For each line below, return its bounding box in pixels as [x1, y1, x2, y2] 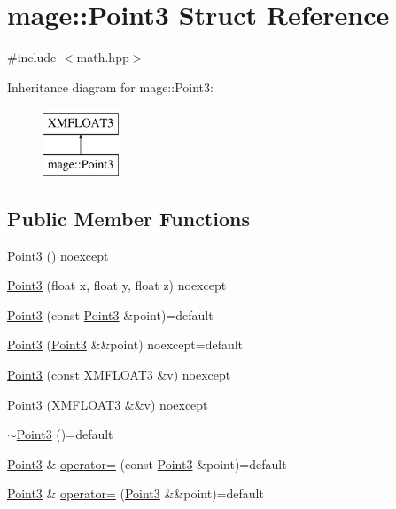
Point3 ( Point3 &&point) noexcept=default [7, 335, 244, 354]
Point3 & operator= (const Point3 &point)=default [7, 454, 287, 473]
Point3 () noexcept [7, 246, 109, 264]
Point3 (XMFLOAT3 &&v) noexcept [7, 395, 208, 413]
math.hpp [76, 48, 129, 67]
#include [7, 48, 57, 67]
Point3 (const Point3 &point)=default [7, 305, 214, 324]
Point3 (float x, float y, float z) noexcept [7, 276, 227, 294]
